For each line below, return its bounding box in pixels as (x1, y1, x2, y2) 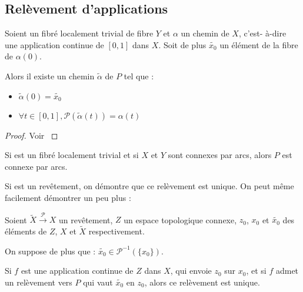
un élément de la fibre (219, 38, 298, 51)
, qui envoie (170, 264, 212, 277)
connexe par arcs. (5, 160, 68, 172)
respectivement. (88, 225, 145, 237)
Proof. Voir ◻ (5, 129, 58, 141)
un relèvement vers (5, 276, 72, 288)
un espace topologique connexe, (124, 213, 237, 226)
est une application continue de (21, 264, 134, 277)
